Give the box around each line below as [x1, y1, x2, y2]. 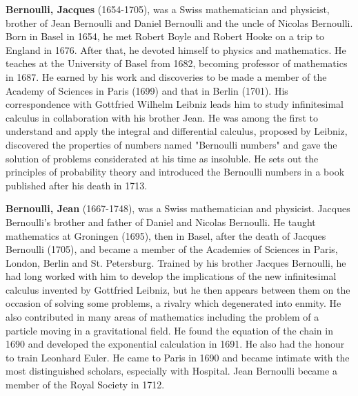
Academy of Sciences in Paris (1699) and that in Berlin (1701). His [6, 83, 288, 97]
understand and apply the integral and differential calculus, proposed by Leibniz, [6, 124, 348, 138]
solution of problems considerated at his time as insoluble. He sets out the [6, 151, 319, 165]
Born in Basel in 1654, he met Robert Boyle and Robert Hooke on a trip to [6, 29, 325, 44]
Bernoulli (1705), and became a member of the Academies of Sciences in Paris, [6, 242, 338, 256]
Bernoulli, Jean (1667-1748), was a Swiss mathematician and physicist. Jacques [6, 201, 350, 216]
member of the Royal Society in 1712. [6, 377, 165, 392]
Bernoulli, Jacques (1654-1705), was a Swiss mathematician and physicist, [6, 2, 330, 16]
